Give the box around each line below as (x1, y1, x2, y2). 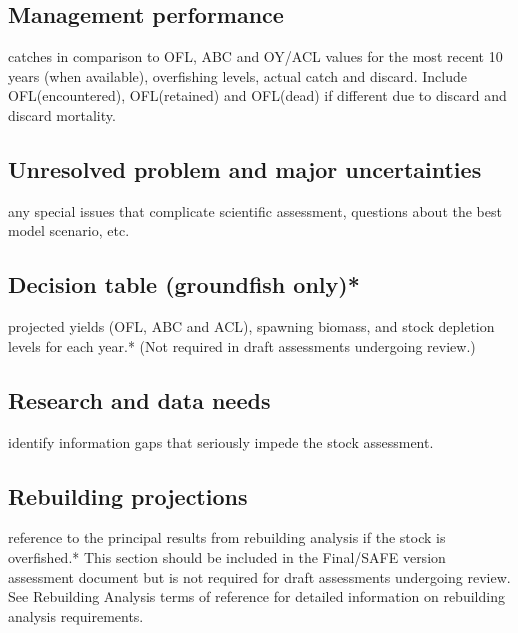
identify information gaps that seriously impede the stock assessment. (8, 431, 434, 452)
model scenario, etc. (8, 220, 130, 241)
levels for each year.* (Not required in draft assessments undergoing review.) (8, 335, 476, 356)
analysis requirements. (8, 605, 144, 626)
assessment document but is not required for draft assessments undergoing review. (8, 566, 511, 587)
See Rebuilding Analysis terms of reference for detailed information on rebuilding (8, 586, 505, 607)
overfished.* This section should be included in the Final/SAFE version (8, 546, 446, 567)
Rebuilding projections (8, 480, 248, 511)
